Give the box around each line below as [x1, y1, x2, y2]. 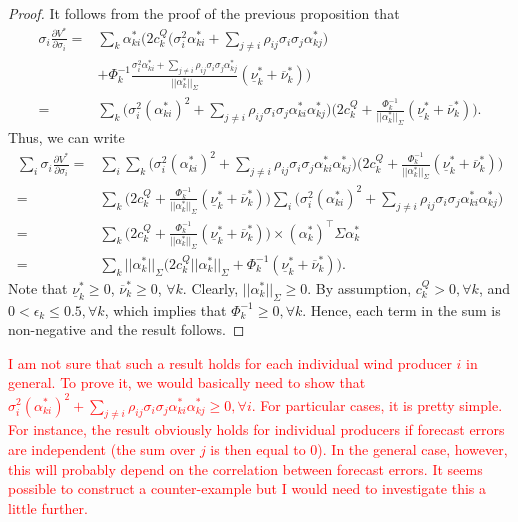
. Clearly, [182, 277, 239, 298]
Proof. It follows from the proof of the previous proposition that [8, 3, 400, 23]
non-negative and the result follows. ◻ [8, 319, 245, 340]
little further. [8, 497, 88, 518]
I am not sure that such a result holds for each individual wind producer [8, 352, 452, 373]
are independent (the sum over [8, 438, 196, 459]
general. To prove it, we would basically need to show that [8, 372, 366, 393]
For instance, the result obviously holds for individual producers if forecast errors [8, 419, 505, 440]
